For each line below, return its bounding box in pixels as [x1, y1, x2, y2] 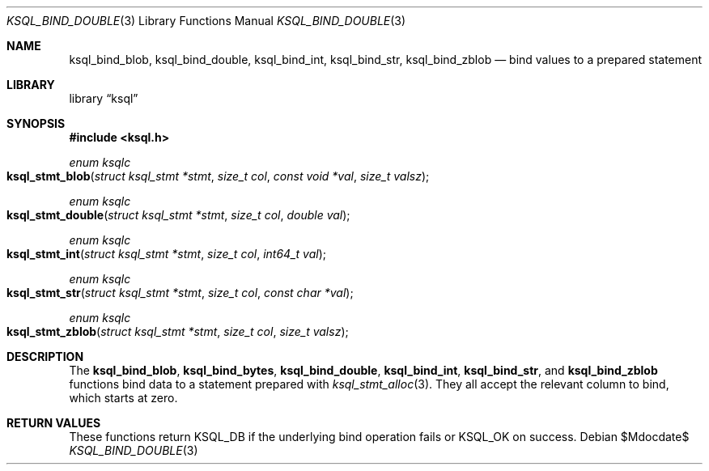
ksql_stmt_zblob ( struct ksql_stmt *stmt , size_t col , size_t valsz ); [6, 325, 349, 338]
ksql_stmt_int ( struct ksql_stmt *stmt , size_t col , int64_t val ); [6, 247, 327, 261]
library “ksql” [69, 91, 138, 105]
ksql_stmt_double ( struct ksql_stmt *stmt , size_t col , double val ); [6, 208, 350, 222]
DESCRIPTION [6, 350, 84, 363]
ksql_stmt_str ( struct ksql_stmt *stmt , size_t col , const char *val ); [6, 286, 354, 299]
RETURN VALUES [6, 416, 101, 430]
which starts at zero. [69, 391, 178, 405]
